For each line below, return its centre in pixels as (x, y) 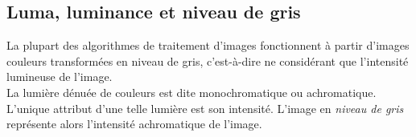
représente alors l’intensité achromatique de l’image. (134, 124)
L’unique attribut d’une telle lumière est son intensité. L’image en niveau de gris (205, 108)
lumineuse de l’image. (60, 77)
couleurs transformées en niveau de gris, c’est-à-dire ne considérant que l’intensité (208, 60)
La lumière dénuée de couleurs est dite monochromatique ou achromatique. (192, 92)
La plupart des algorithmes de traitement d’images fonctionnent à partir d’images (208, 45)
